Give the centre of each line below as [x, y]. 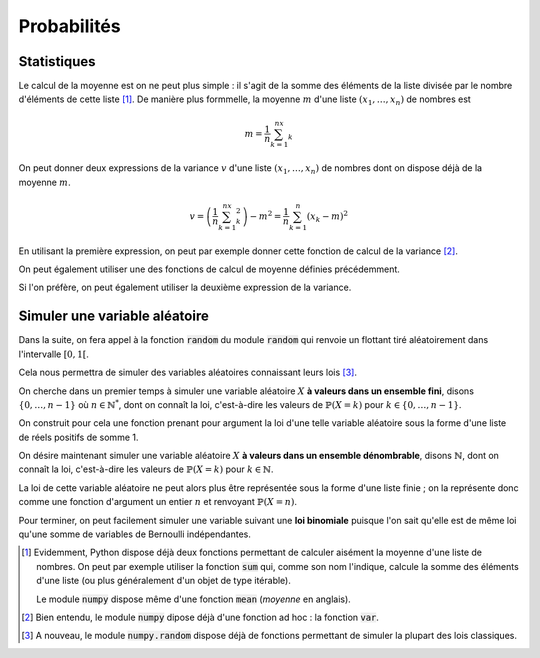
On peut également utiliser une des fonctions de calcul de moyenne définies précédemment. [209, 269]
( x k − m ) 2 [327, 216]
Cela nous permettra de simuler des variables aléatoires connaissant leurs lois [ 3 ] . [187, 372]
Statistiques [57, 61]
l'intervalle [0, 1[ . [53, 354]
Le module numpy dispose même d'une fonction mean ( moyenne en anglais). [194, 599]
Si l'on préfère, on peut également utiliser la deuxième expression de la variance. [185, 287]
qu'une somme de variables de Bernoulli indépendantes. [135, 534]
